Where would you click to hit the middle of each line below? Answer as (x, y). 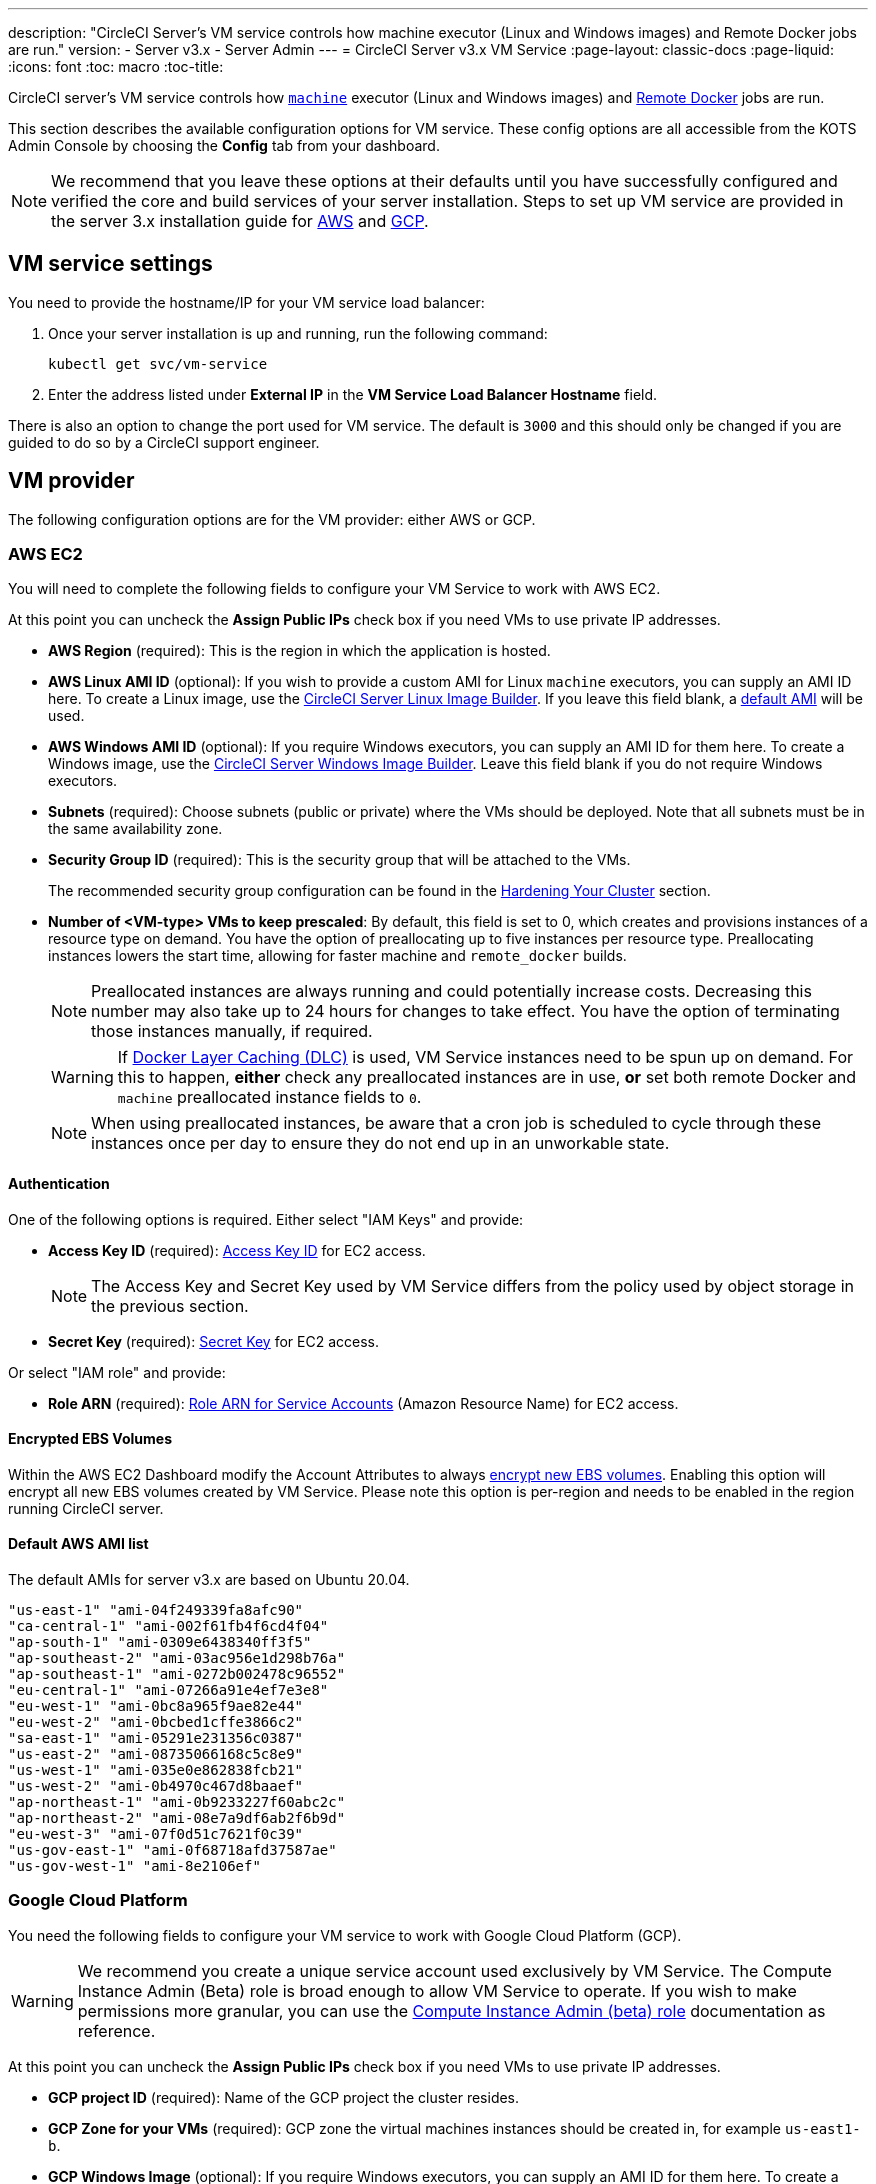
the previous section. (170, 1305)
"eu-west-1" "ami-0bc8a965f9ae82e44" (156, 1706)
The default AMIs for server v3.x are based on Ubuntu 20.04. (209, 1580)
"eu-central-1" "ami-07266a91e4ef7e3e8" (168, 1690)
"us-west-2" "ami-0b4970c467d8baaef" (156, 1786)
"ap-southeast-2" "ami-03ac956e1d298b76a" (177, 1658)
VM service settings (110, 264)
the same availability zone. (135, 829)
